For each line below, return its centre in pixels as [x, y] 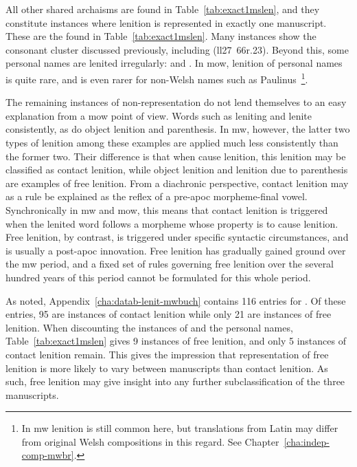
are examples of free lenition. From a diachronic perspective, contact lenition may [177, 183]
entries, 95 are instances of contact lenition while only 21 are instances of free [169, 314]
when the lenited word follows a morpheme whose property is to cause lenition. [172, 223]
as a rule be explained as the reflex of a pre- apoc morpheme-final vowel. [157, 196]
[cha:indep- [307, 441]
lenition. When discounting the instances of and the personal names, [149, 327]
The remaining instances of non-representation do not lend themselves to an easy [176, 102]
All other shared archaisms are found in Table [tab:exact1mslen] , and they [163, 9]
